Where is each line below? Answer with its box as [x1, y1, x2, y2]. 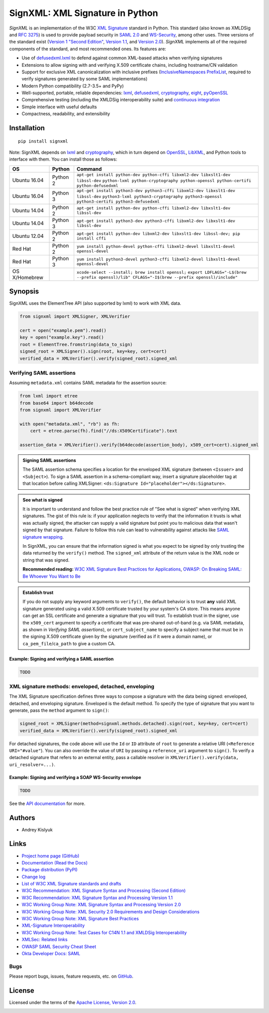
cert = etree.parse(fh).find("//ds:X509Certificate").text [30, 428, 178, 434]
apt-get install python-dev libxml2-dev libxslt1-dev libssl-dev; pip [76, 231, 240, 236]
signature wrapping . [22, 534, 64, 540]
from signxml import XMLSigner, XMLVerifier [19, 314, 131, 319]
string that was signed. [22, 557, 70, 563]
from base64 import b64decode [19, 400, 94, 406]
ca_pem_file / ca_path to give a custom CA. [22, 640, 116, 646]
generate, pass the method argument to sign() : [9, 707, 110, 713]
